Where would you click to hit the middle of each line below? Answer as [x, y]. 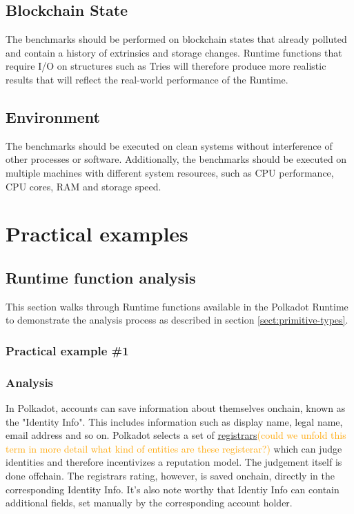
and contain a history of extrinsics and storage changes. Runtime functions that [174, 52]
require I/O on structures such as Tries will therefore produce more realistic [166, 66]
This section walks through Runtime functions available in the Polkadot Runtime [177, 306]
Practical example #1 [67, 350]
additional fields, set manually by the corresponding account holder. [149, 503]
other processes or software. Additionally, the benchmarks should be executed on [176, 159]
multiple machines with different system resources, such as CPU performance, [170, 172]
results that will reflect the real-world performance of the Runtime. [147, 79]
